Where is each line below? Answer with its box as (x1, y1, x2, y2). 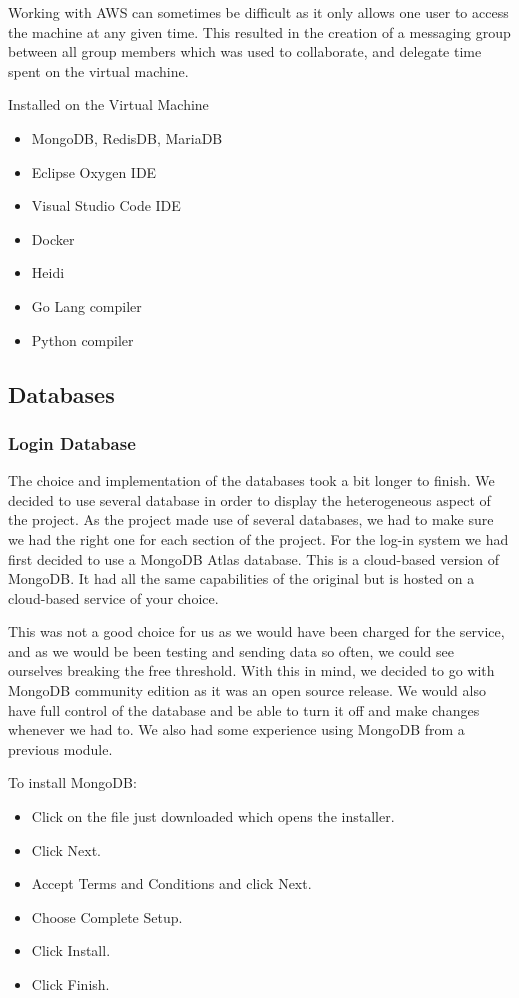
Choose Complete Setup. (31, 906, 183, 927)
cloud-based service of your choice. (8, 587, 219, 608)
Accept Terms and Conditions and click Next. (31, 873, 312, 894)
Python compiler (31, 329, 134, 350)
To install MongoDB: (8, 772, 137, 793)
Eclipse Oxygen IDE (31, 161, 157, 182)
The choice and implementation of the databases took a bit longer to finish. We (8, 470, 495, 491)
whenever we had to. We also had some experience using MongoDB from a (8, 719, 465, 740)
